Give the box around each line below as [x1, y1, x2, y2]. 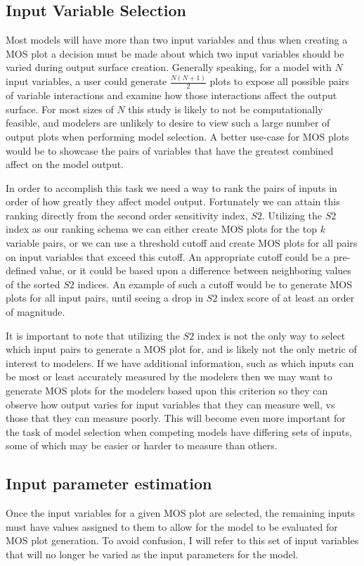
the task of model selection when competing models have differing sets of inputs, [6, 424, 352, 439]
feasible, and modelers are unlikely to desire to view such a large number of [6, 115, 330, 130]
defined [6, 263, 37, 278]
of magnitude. [6, 304, 65, 319]
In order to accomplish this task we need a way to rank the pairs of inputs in [6, 180, 337, 195]
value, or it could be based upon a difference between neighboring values [39, 263, 351, 278]
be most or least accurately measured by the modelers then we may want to [6, 369, 332, 384]
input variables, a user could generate [6, 74, 167, 89]
